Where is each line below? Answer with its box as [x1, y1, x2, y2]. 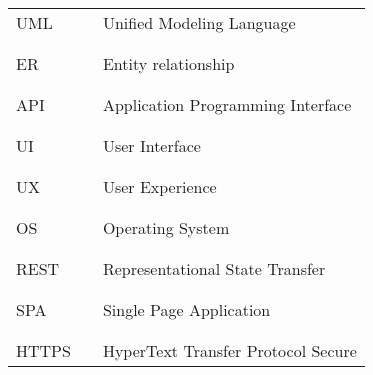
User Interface [102, 134, 201, 157]
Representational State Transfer [102, 257, 326, 280]
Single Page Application [102, 298, 271, 321]
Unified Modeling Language [102, 11, 296, 34]
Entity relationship [102, 52, 235, 75]
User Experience [102, 175, 217, 198]
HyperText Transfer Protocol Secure [102, 339, 357, 362]
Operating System [102, 216, 230, 239]
